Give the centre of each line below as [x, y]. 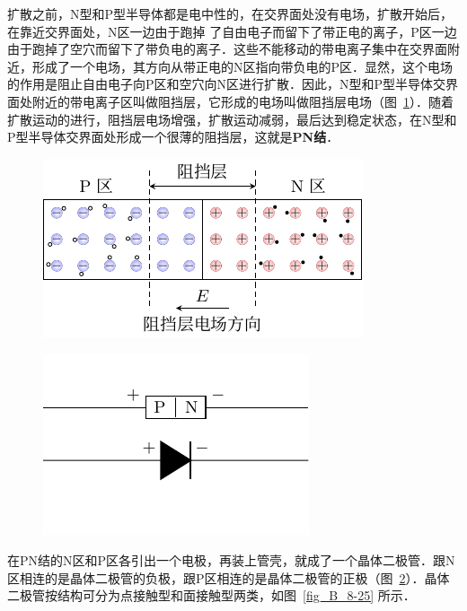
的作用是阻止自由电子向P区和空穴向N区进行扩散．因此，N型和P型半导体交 [227, 84]
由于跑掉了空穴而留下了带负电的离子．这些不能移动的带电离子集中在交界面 [227, 49]
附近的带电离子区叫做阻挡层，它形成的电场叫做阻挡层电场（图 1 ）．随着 [242, 101]
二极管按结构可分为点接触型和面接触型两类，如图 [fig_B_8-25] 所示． [211, 595]
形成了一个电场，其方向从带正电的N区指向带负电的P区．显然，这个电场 [242, 66]
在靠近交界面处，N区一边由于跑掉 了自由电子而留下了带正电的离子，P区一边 [232, 31]
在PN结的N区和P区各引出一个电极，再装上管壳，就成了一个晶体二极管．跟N [231, 559]
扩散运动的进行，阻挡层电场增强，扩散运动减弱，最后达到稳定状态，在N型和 [232, 119]
